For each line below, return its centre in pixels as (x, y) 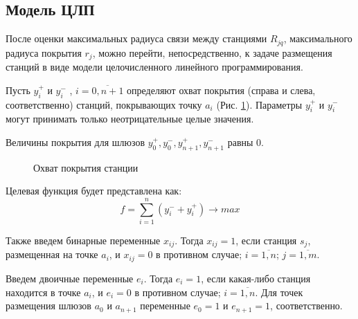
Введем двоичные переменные (70, 278)
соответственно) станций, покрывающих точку (104, 104)
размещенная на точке (52, 254)
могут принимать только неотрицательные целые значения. (130, 119)
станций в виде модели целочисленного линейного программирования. (154, 67)
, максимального (318, 38)
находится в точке (43, 292)
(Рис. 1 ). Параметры (259, 104)
